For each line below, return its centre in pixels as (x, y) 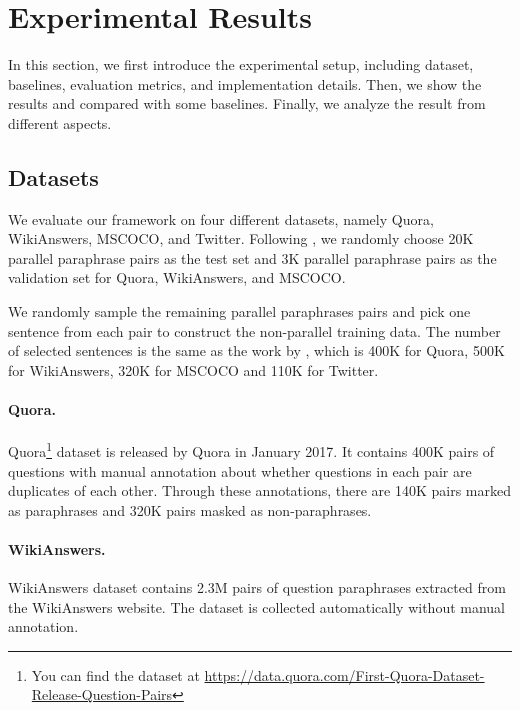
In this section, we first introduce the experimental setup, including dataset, (241, 64)
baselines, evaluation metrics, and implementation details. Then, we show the (245, 83)
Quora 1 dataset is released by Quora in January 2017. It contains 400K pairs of (251, 449)
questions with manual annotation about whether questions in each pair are (240, 470)
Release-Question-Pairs (102, 694)
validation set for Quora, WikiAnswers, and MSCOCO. (177, 277)
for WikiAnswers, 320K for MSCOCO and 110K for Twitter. (193, 369)
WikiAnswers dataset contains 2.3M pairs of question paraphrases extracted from (257, 587)
